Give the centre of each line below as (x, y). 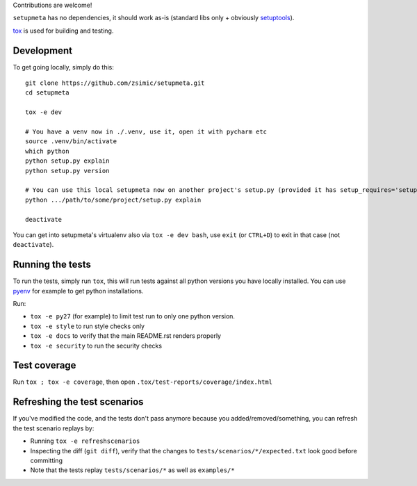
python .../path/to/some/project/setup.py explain (113, 200)
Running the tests (52, 265)
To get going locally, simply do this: (64, 67)
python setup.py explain (67, 161)
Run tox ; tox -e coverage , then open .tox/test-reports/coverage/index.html (142, 382)
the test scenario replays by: (54, 428)
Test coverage (44, 365)
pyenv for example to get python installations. (78, 291)
